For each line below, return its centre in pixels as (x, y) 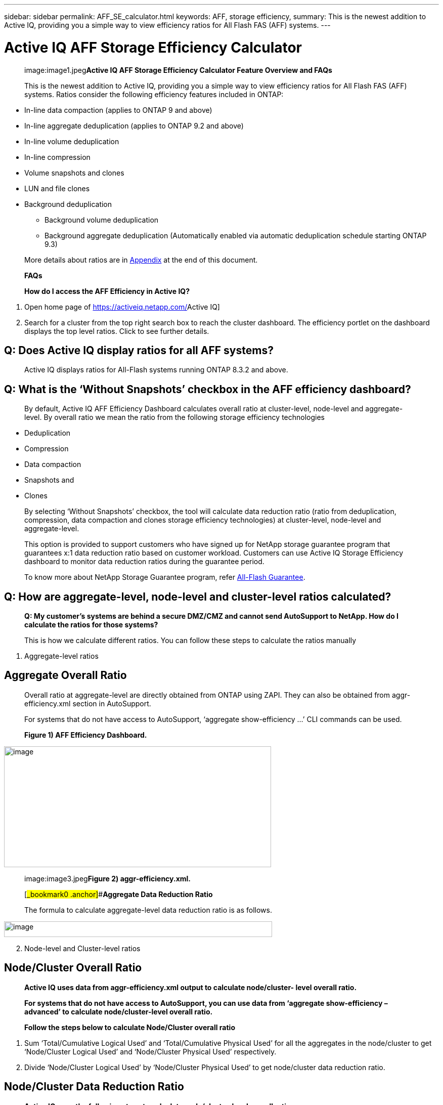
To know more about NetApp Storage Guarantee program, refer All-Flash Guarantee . (165, 577)
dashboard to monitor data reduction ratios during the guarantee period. (144, 562)
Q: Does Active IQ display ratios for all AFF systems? (139, 350)
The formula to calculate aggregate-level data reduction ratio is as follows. (148, 910)
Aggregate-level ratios (61, 656)
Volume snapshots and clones (74, 173)
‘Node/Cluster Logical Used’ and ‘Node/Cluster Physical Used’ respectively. (150, 1051)
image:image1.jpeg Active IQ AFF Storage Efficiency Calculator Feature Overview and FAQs (178, 70)
